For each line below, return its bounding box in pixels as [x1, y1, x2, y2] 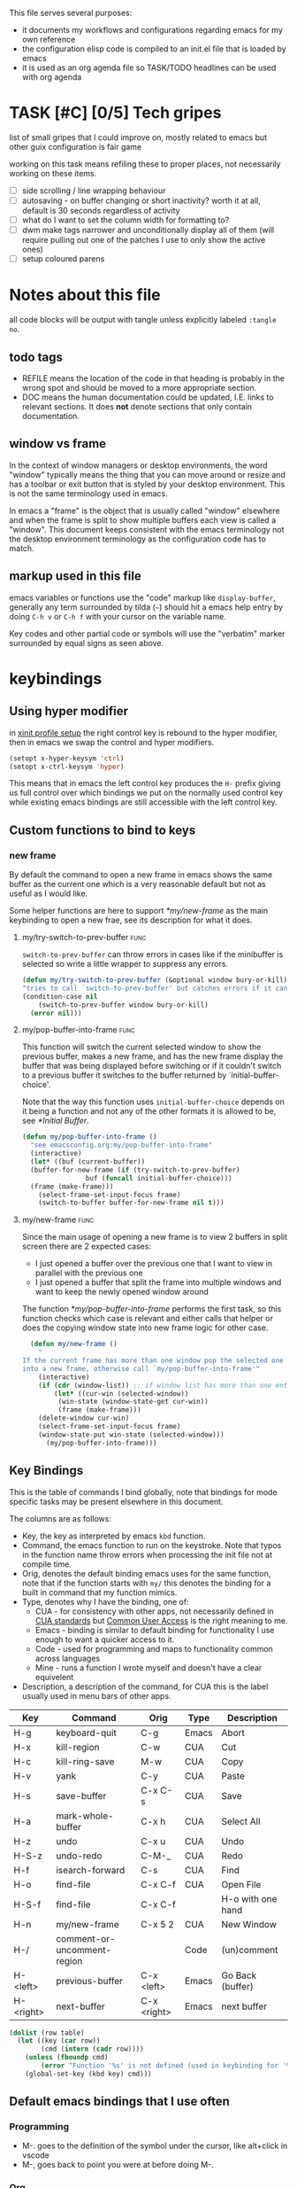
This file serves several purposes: [9, 8, 133, 18]
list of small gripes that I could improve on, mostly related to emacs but [9, 132, 268, 143]
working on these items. [9, 167, 97, 178]
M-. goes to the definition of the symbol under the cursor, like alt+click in [21, 2140, 288, 2152]
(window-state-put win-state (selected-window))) [38, 1430, 225, 1439]
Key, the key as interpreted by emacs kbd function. [21, 1530, 206, 1541]
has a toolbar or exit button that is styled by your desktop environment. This [9, 479, 286, 489]
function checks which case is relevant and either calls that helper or [21, 1313, 274, 1324]
